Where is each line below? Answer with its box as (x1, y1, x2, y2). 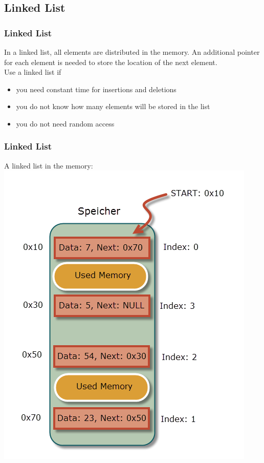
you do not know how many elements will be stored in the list (16, 101, 210, 112)
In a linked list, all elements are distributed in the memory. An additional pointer (4, 47, 260, 57)
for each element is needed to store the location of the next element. (4, 56, 217, 67)
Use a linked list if (4, 67, 61, 77)
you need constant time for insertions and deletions (16, 83, 177, 94)
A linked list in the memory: (4, 160, 93, 171)
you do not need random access (16, 118, 115, 129)
